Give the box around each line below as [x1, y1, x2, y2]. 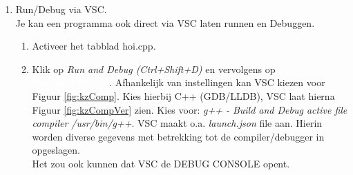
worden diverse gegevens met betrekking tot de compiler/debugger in [32, 129, 325, 143]
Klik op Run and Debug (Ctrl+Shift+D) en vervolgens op [32, 61, 276, 76]
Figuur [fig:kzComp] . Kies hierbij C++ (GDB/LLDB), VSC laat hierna [32, 88, 335, 103]
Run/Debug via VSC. [15, 2, 107, 16]
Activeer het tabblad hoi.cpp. [32, 39, 156, 53]
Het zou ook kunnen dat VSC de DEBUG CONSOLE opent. [32, 156, 290, 170]
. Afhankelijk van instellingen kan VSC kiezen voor [109, 75, 325, 90]
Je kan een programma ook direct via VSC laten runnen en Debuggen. [15, 15, 315, 30]
